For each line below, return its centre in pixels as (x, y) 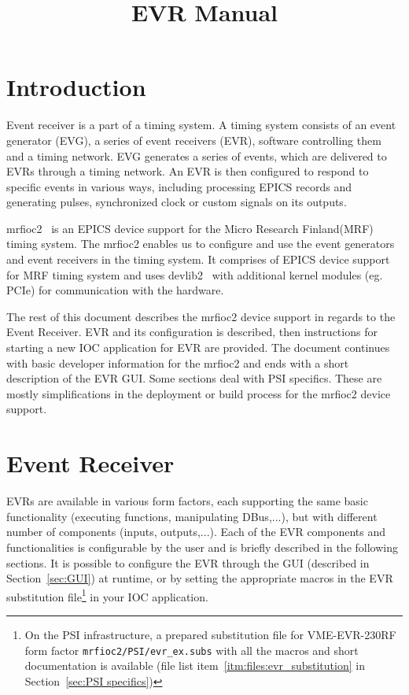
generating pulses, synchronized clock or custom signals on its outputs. (177, 202)
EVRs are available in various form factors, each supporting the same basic (187, 501)
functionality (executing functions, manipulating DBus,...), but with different (192, 516)
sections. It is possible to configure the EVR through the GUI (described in (188, 562)
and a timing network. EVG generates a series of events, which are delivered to (197, 155)
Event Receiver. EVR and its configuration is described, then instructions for (192, 332)
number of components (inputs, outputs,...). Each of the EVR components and (196, 532)
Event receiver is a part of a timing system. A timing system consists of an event (201, 125)
